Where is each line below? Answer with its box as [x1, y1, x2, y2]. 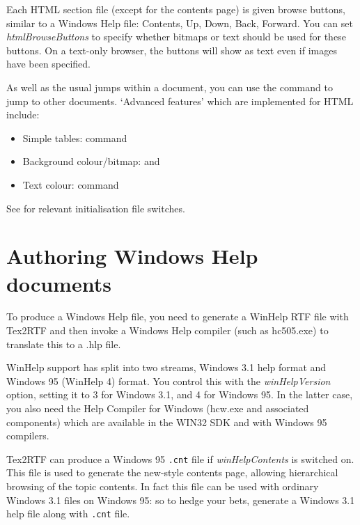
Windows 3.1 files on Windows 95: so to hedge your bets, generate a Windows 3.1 [6, 492, 355, 507]
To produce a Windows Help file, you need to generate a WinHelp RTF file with [6, 309, 349, 324]
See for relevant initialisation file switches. [6, 201, 185, 215]
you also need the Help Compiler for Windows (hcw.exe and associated [6, 401, 309, 415]
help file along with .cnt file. [6, 506, 130, 521]
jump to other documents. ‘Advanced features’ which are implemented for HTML [6, 93, 354, 108]
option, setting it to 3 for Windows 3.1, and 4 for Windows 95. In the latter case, [6, 387, 353, 402]
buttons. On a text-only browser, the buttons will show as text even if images [6, 42, 337, 57]
